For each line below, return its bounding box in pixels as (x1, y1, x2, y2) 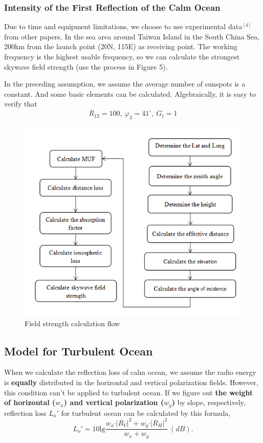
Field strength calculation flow (25, 318, 120, 328)
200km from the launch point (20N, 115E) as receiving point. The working (4, 41, 237, 52)
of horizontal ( (4, 397, 56, 408)
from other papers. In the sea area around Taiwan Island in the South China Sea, (4, 31, 260, 41)
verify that (4, 98, 37, 109)
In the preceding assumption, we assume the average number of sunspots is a (4, 78, 246, 89)
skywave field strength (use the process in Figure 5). (4, 61, 168, 72)
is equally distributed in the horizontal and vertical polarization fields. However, (4, 377, 258, 388)
